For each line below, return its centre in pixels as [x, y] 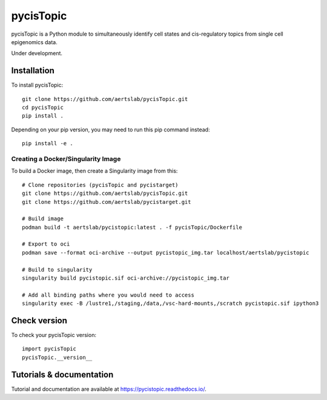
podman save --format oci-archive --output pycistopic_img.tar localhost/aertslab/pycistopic [166, 252]
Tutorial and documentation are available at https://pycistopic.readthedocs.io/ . [109, 389]
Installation [33, 70]
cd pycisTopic [43, 108]
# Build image [43, 219]
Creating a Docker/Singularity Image [66, 159]
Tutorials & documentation [62, 374]
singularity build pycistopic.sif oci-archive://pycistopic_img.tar [126, 278]
